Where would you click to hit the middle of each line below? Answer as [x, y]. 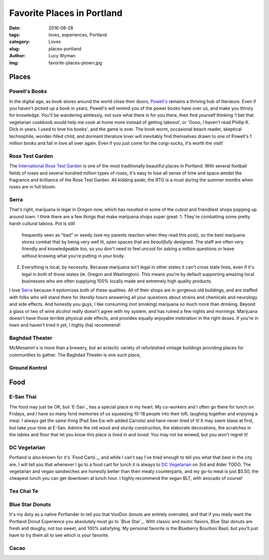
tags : [15, 34]
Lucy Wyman [62, 56]
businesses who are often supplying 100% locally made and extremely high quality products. [117, 281]
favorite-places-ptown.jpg [75, 63]
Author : [17, 56]
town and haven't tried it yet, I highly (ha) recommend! [65, 325]
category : [20, 42]
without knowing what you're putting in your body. [73, 256]
